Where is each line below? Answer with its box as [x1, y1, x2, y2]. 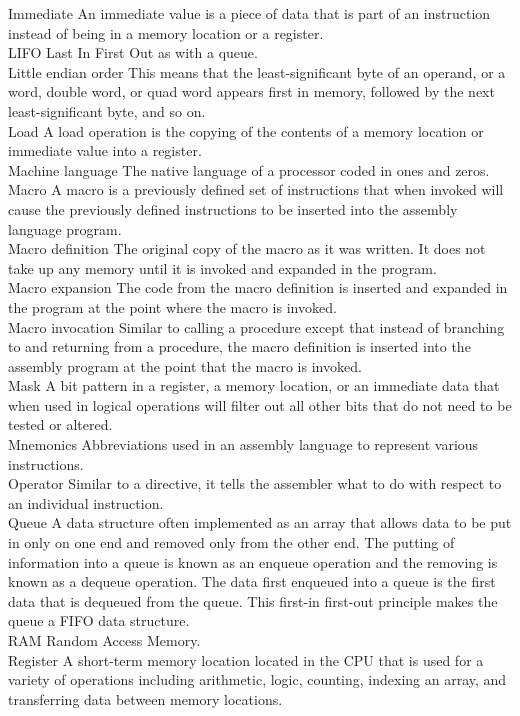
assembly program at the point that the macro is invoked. [8, 355, 362, 376]
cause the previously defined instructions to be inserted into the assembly [8, 198, 458, 219]
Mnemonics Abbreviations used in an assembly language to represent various [8, 434, 479, 455]
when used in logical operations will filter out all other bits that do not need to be [8, 394, 512, 415]
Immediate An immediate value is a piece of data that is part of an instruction [8, 3, 491, 23]
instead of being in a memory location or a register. [8, 22, 324, 43]
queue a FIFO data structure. [8, 610, 190, 631]
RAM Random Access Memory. [8, 630, 201, 650]
